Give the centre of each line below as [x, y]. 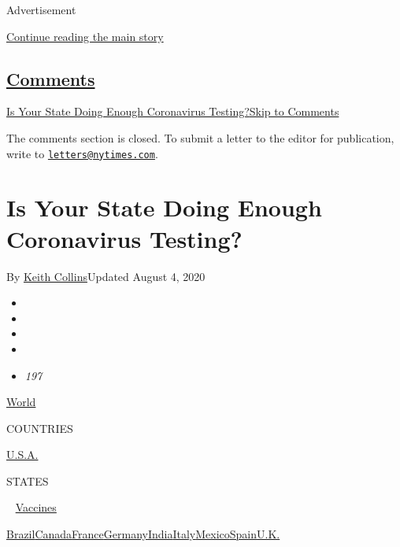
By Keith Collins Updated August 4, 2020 [106, 276]
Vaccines [36, 507]
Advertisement [41, 9]
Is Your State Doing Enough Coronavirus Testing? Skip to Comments [173, 111]
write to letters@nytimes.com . [82, 153]
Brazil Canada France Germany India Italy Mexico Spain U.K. [143, 534]
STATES [28, 480]
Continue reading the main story [85, 36]
